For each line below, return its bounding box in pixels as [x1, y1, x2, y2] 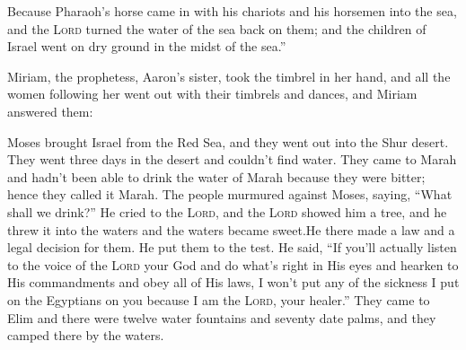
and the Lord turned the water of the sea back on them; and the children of [7, 19, 426, 38]
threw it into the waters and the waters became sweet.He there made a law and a [7, 220, 455, 239]
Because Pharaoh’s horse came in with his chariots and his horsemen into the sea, [7, 2, 457, 20]
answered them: [7, 101, 93, 120]
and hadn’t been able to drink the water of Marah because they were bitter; [7, 167, 426, 186]
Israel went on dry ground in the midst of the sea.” [7, 37, 286, 56]
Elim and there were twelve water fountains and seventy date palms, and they [7, 308, 436, 327]
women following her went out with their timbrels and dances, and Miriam [7, 84, 418, 103]
